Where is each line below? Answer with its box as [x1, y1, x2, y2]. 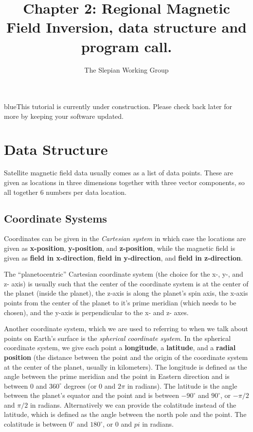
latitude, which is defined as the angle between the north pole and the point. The [4, 409, 247, 419]
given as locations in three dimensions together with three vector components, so [4, 177, 245, 187]
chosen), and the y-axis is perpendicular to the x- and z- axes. [4, 307, 189, 317]
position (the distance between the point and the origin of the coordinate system [4, 352, 248, 362]
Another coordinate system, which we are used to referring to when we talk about [4, 323, 248, 334]
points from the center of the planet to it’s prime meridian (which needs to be [4, 297, 236, 307]
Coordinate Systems [4, 210, 107, 225]
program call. [81, 36, 172, 56]
